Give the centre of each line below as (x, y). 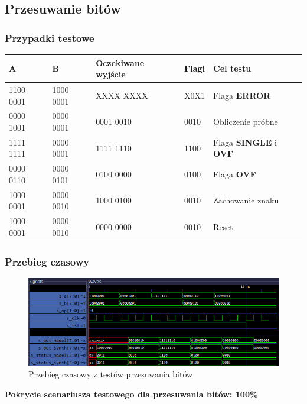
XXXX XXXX (122, 95)
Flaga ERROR (242, 95)
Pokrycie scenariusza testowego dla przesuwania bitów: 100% (131, 394)
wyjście (111, 74)
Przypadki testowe (50, 38)
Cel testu (232, 68)
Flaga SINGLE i (245, 142)
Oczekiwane (120, 62)
